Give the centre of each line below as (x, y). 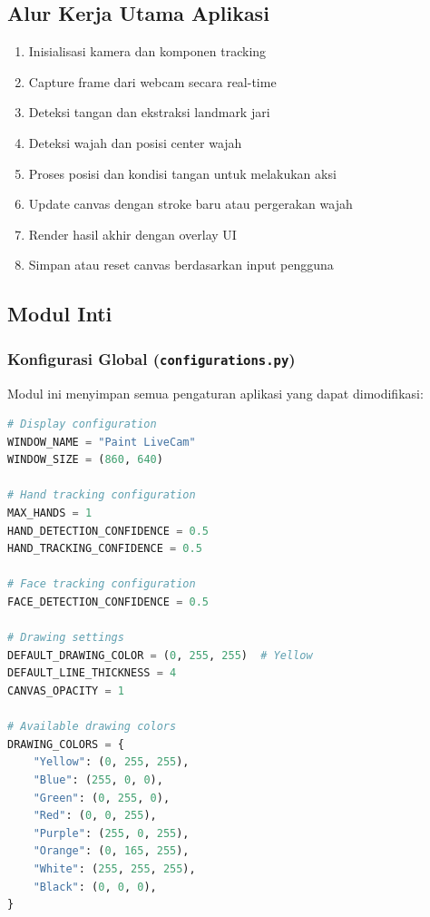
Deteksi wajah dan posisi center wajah (135, 142)
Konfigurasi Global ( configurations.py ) (151, 358)
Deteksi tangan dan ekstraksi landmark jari (149, 112)
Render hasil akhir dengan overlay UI (132, 234)
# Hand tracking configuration (102, 495)
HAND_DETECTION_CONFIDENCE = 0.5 (108, 531)
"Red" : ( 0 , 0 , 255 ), (95, 816)
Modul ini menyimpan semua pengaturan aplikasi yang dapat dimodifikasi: (215, 393)
